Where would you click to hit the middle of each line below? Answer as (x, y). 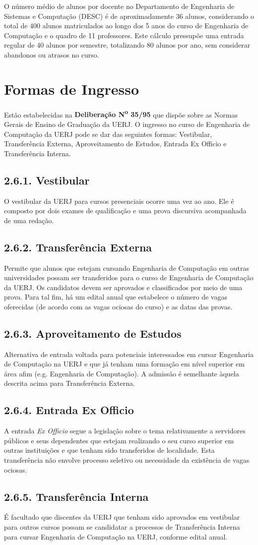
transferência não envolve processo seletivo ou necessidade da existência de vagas (127, 460)
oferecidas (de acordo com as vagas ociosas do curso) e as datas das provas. (118, 306)
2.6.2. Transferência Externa (78, 247)
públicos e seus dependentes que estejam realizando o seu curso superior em (119, 440)
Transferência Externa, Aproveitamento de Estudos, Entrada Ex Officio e (115, 144)
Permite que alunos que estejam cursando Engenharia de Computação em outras (127, 268)
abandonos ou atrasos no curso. (52, 54)
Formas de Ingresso (71, 89)
